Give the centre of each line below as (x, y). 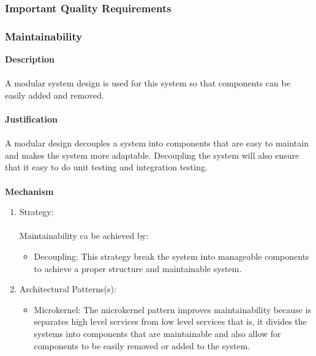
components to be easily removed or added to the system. (142, 345)
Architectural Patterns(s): (68, 289)
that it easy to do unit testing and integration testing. (106, 167)
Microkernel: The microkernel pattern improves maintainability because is (172, 309)
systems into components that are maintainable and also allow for (157, 333)
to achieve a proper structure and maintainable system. (138, 268)
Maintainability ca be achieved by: (84, 236)
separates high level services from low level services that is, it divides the (170, 321)
